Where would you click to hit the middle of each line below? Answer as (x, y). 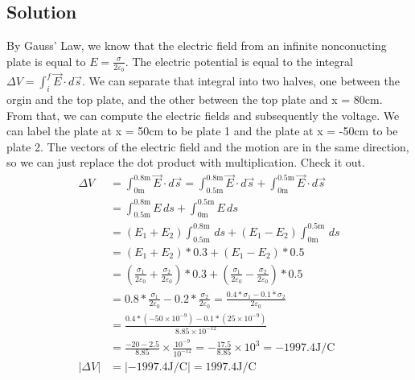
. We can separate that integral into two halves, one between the (241, 81)
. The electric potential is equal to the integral (239, 61)
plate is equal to (46, 61)
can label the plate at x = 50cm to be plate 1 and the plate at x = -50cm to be (202, 131)
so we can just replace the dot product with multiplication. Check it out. (186, 162)
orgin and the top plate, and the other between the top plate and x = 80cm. (195, 99)
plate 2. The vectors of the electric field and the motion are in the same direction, (208, 146)
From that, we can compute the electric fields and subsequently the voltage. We (203, 115)
